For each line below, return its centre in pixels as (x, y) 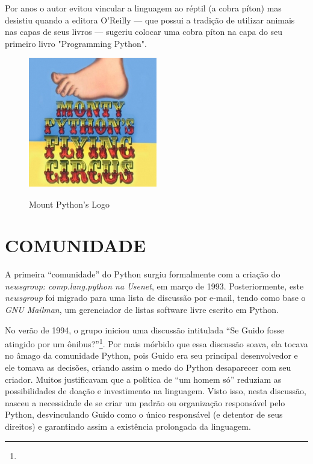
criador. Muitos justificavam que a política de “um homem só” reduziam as (143, 379)
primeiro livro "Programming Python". (76, 43)
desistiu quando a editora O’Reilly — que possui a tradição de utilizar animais (150, 20)
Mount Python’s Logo (69, 204)
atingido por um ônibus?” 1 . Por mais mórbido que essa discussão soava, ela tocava (156, 343)
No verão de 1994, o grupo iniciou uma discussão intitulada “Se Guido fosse (144, 329)
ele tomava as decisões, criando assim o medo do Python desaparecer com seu (148, 367)
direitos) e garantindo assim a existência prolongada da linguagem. (128, 426)
